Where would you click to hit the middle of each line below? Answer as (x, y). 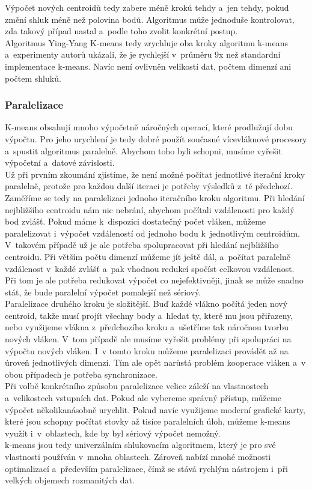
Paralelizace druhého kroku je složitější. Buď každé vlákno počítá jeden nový (146, 304)
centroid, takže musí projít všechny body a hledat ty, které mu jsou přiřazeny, (149, 315)
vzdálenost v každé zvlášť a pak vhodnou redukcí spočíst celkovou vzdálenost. (150, 268)
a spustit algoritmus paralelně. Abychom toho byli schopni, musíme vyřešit (143, 150)
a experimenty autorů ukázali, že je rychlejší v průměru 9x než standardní (143, 54)
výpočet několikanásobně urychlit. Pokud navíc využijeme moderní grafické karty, (155, 409)
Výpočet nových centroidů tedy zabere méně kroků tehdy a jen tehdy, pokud (147, 7)
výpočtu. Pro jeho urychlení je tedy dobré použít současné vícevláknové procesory (156, 138)
